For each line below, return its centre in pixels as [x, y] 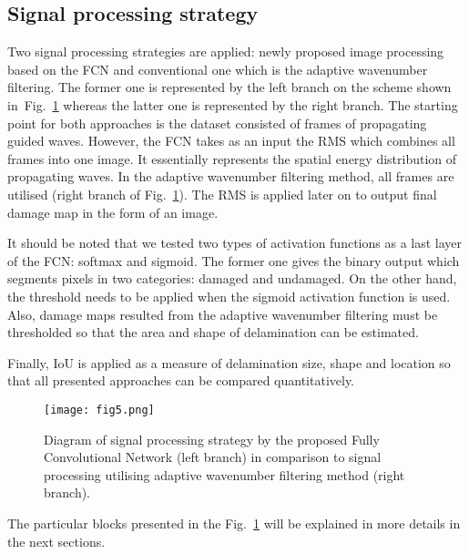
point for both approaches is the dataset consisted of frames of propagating [217, 123]
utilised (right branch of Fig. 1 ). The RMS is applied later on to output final [222, 194]
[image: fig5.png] [99, 410]
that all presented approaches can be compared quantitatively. [181, 380]
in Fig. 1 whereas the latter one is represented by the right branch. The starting [233, 104]
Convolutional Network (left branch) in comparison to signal [213, 457]
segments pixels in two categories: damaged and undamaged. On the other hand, [232, 278]
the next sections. [56, 541]
